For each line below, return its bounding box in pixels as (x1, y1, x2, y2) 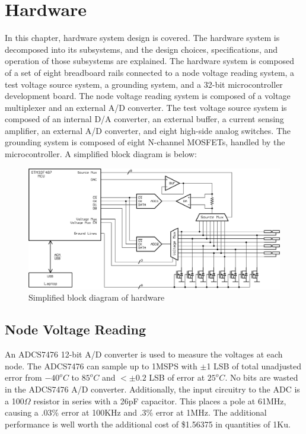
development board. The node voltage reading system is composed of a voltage (5, 90, 291, 102)
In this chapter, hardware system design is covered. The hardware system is (5, 31, 280, 44)
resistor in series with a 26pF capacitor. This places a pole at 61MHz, (33, 394, 286, 407)
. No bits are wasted (225, 371, 298, 384)
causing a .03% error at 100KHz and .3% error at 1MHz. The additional (5, 406, 267, 419)
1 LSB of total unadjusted (206, 359, 301, 372)
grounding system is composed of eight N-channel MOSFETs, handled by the (5, 136, 285, 148)
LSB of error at (149, 371, 205, 384)
